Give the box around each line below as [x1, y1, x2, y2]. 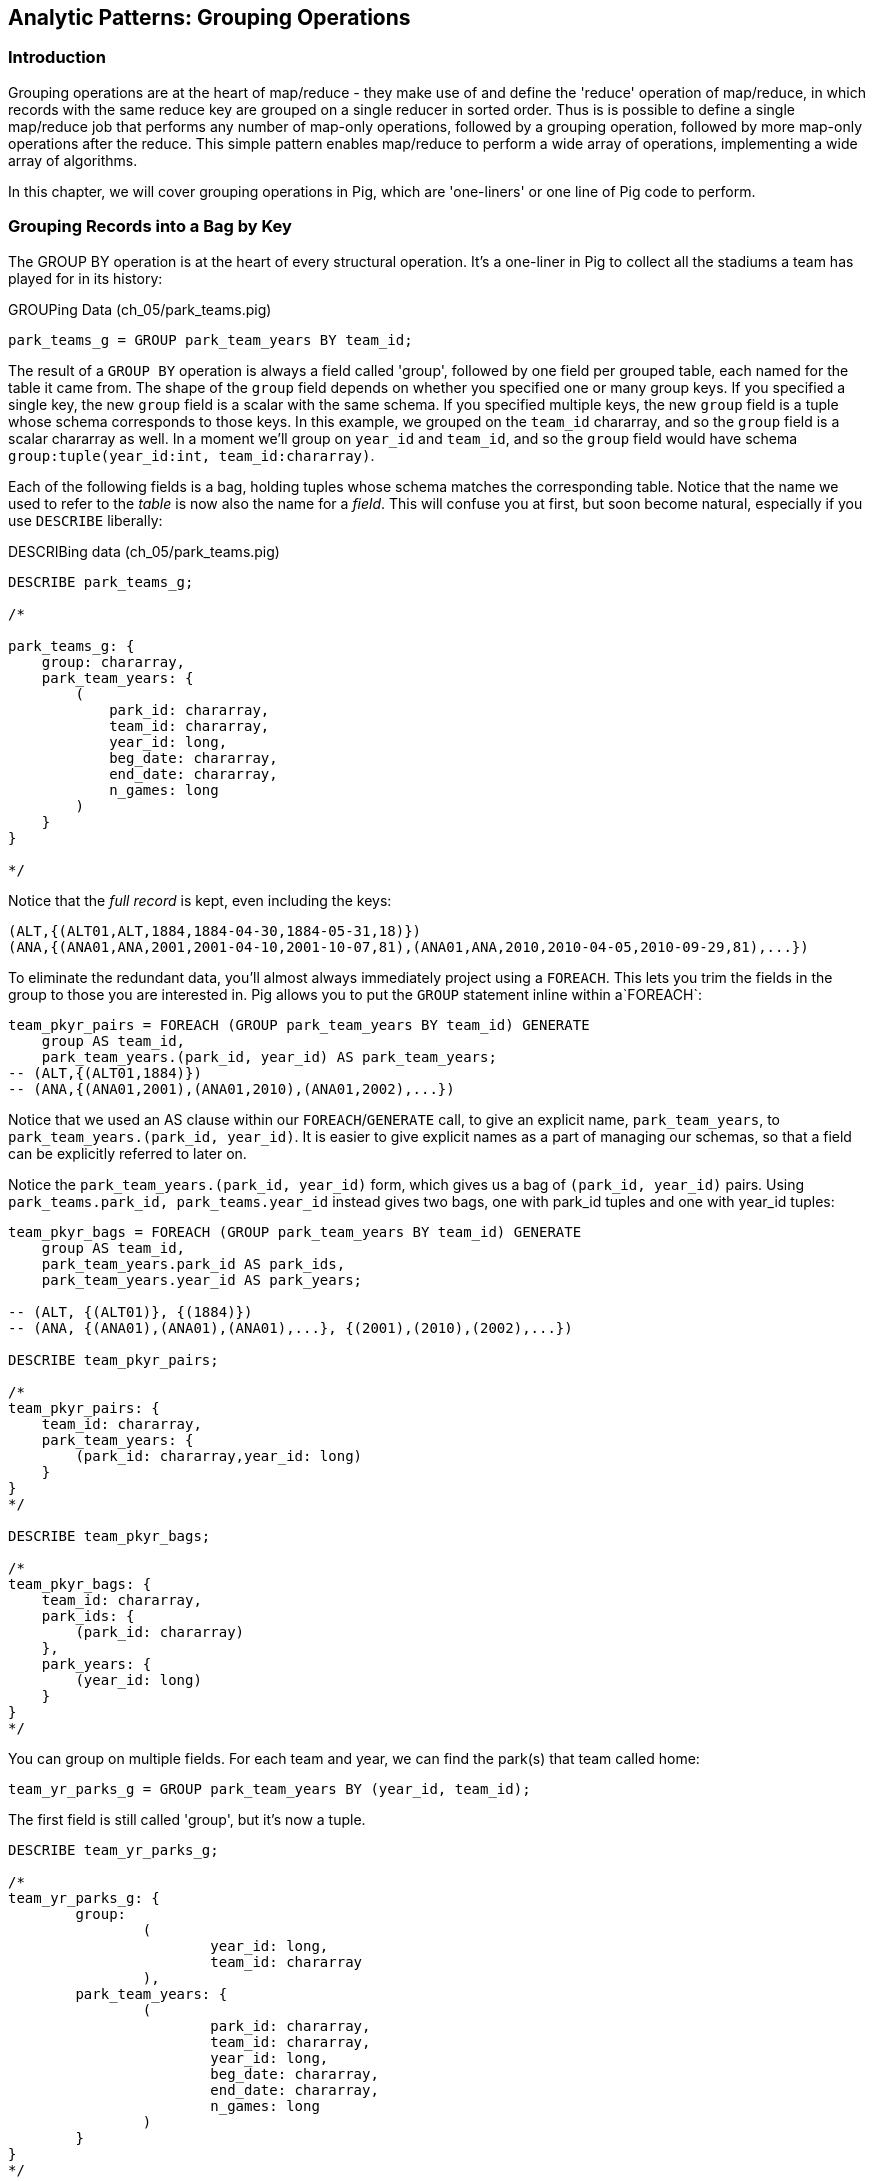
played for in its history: [8, 269, 163, 287]
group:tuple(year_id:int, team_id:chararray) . [8, 446, 375, 464]
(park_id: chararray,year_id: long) [75, 1447, 363, 1464]
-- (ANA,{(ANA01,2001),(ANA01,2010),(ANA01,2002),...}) [8, 1080, 455, 1097]
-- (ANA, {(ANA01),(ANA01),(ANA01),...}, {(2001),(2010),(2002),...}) [8, 1319, 573, 1336]
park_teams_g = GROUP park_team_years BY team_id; [8, 331, 413, 348]
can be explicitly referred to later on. [8, 1144, 247, 1162]
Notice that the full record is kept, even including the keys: [8, 891, 392, 909]
